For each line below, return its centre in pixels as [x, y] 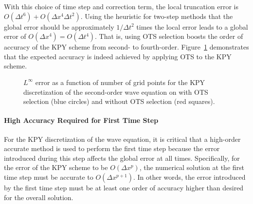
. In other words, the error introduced [189, 177]
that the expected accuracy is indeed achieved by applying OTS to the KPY [118, 56]
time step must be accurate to [49, 177]
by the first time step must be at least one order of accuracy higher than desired [124, 187]
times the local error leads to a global [192, 26]
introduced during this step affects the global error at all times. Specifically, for [122, 158]
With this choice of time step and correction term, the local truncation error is [121, 6]
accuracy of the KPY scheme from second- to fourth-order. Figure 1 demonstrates [126, 47]
